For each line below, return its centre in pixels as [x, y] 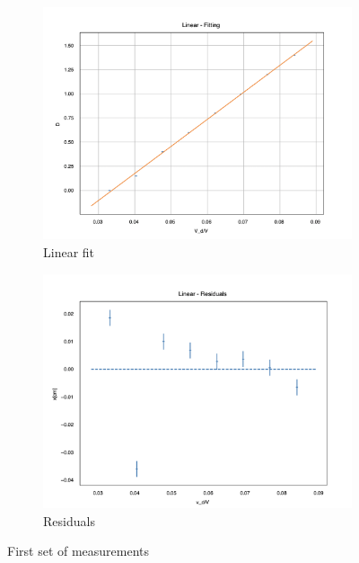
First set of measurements [79, 551]
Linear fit [69, 251]
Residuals [69, 520]
